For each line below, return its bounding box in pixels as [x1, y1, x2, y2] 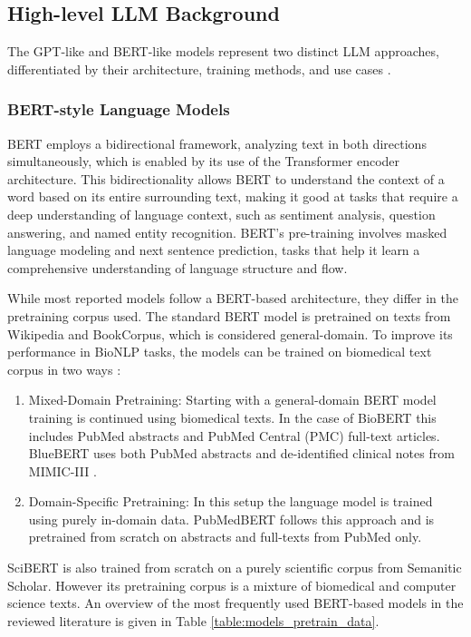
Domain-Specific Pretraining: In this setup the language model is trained [28, 492, 433, 511]
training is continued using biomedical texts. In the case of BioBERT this [28, 407, 437, 426]
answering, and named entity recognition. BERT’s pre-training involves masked [7, 222, 447, 241]
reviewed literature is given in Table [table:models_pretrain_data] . [7, 611, 380, 630]
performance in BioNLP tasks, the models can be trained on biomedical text [7, 342, 432, 361]
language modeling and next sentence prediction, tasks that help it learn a [7, 240, 420, 260]
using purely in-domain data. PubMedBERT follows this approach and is [28, 509, 435, 528]
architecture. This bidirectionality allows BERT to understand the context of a [7, 169, 445, 188]
